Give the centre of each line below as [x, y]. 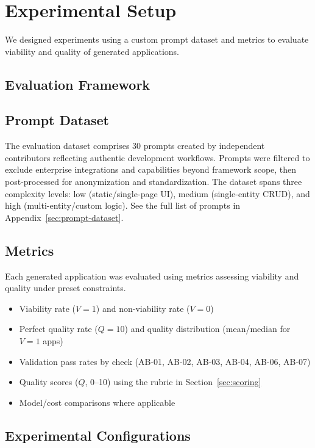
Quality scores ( [49, 382]
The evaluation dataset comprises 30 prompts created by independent [135, 146]
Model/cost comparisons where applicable [97, 402]
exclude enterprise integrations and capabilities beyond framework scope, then [151, 169]
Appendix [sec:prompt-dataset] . [64, 217]
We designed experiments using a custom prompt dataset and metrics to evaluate [157, 39]
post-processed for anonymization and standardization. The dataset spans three [154, 182]
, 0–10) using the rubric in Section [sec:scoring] [173, 382]
